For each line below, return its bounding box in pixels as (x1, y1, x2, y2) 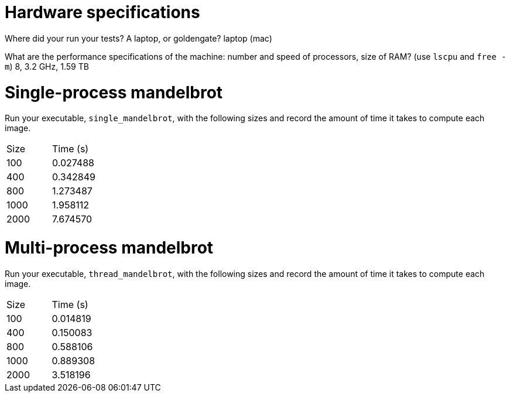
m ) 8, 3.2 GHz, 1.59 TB (5, 61, 89, 71)
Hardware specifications (5, 2, 200, 22)
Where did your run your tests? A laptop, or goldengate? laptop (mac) (5, 33, 272, 43)
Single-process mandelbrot (5, 82, 223, 102)
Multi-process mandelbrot (5, 238, 214, 258)
